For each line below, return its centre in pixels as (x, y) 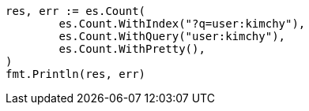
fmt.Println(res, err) (76, 74)
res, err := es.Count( (76, 11)
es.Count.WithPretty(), (132, 49)
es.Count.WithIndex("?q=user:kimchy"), (182, 24)
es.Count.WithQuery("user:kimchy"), (172, 36)
